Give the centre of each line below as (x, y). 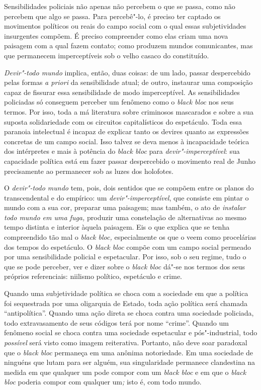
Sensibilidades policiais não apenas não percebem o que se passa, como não (120, 6)
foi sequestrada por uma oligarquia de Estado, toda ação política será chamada (126, 303)
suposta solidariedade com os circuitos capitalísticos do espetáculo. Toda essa (123, 121)
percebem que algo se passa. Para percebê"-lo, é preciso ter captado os (112, 16)
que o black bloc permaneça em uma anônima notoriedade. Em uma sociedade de (129, 352)
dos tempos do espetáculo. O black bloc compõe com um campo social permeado (128, 247)
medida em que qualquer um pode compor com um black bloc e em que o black (125, 372)
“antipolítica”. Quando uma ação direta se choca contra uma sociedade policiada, (129, 313)
